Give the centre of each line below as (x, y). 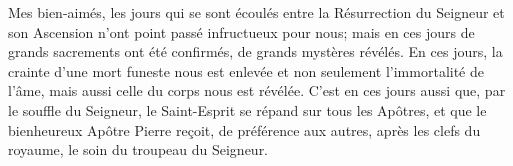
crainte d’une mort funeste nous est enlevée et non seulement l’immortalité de (246, 70)
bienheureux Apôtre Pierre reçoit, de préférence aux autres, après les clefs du (244, 129)
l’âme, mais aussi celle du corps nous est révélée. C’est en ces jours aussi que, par (257, 90)
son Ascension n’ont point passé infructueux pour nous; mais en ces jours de (241, 31)
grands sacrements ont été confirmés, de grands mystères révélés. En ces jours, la (255, 51)
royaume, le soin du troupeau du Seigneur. (138, 149)
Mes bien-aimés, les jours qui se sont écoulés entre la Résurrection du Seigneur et (256, 12)
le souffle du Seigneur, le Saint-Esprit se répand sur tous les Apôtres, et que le (247, 109)
